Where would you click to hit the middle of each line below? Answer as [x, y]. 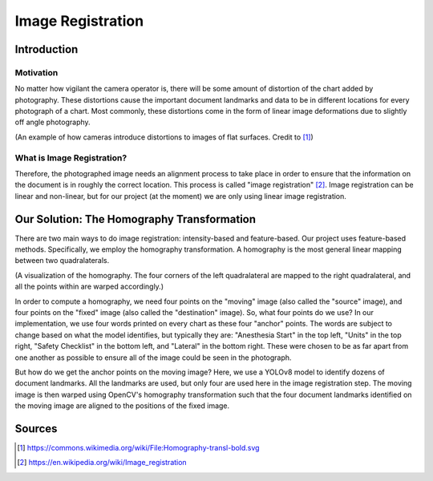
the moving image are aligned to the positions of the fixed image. [122, 406]
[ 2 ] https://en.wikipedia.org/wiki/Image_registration [102, 463]
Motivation [36, 72]
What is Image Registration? [71, 158]
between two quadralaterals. [62, 261]
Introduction [47, 49]
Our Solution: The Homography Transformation [136, 219]
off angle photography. [53, 122]
